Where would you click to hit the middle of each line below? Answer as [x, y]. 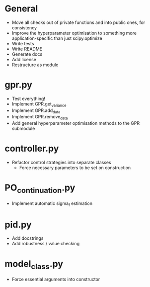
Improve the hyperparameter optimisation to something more [74, 33]
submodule [23, 129]
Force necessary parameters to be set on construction [75, 168]
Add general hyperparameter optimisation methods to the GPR [76, 123]
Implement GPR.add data [36, 111]
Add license [24, 59]
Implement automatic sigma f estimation [52, 204]
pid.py [18, 225]
